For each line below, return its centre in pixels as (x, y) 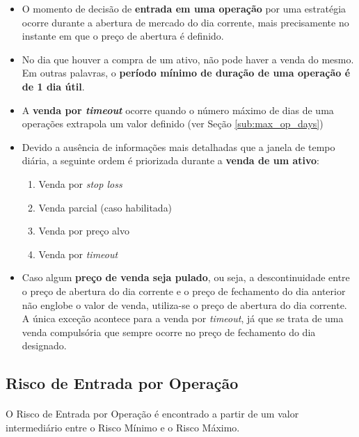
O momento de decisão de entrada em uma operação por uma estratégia (184, 8)
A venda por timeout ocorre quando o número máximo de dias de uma (178, 110)
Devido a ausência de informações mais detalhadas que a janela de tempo (178, 146)
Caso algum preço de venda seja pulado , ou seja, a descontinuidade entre (186, 277)
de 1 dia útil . (53, 86)
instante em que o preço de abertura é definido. (123, 36)
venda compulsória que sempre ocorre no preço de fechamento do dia (169, 332)
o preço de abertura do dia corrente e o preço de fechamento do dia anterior (184, 291)
